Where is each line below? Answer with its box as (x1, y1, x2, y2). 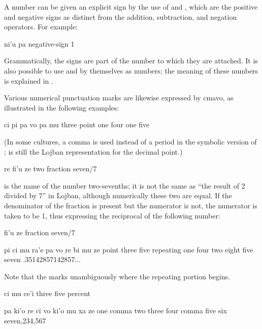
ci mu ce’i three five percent (4, 288, 90, 299)
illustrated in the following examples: (4, 102, 119, 113)
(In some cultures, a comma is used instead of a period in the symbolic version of (4, 136, 257, 147)
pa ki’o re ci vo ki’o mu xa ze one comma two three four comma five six (4, 305, 227, 316)
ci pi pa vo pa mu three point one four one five (4, 119, 150, 130)
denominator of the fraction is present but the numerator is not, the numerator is (4, 200, 257, 210)
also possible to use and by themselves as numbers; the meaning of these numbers (4, 65, 258, 76)
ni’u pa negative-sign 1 (4, 38, 75, 49)
